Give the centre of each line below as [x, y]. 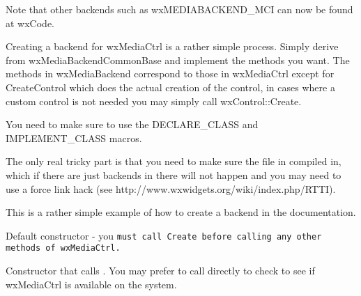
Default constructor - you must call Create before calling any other [164, 235]
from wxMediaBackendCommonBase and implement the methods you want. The [178, 60]
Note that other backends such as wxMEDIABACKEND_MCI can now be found [179, 9]
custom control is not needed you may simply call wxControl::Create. [154, 101]
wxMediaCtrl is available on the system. [91, 284]
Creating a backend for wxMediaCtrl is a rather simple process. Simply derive [172, 46]
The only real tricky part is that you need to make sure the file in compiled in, [174, 161]
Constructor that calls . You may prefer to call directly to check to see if [160, 271]
